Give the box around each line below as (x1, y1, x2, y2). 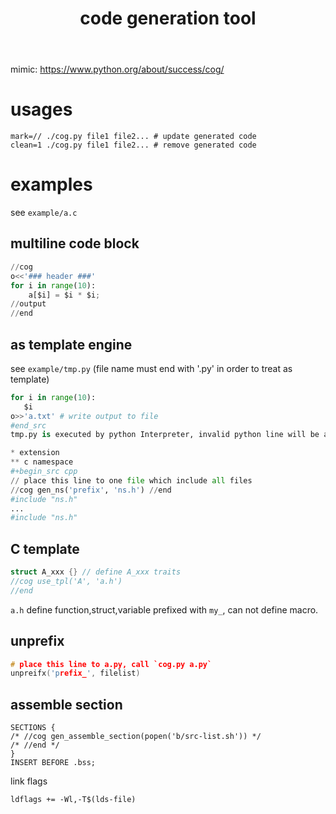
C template (10, 540, 80, 557)
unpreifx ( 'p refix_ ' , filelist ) (10, 668, 141, 679)
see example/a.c (10, 207, 78, 219)
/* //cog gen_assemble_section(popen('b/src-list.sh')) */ (10, 732, 262, 742)
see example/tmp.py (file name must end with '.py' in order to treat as (10, 362, 293, 374)
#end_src (10, 420, 47, 431)
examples (10, 173, 93, 196)
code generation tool (79, 7, 257, 30)
